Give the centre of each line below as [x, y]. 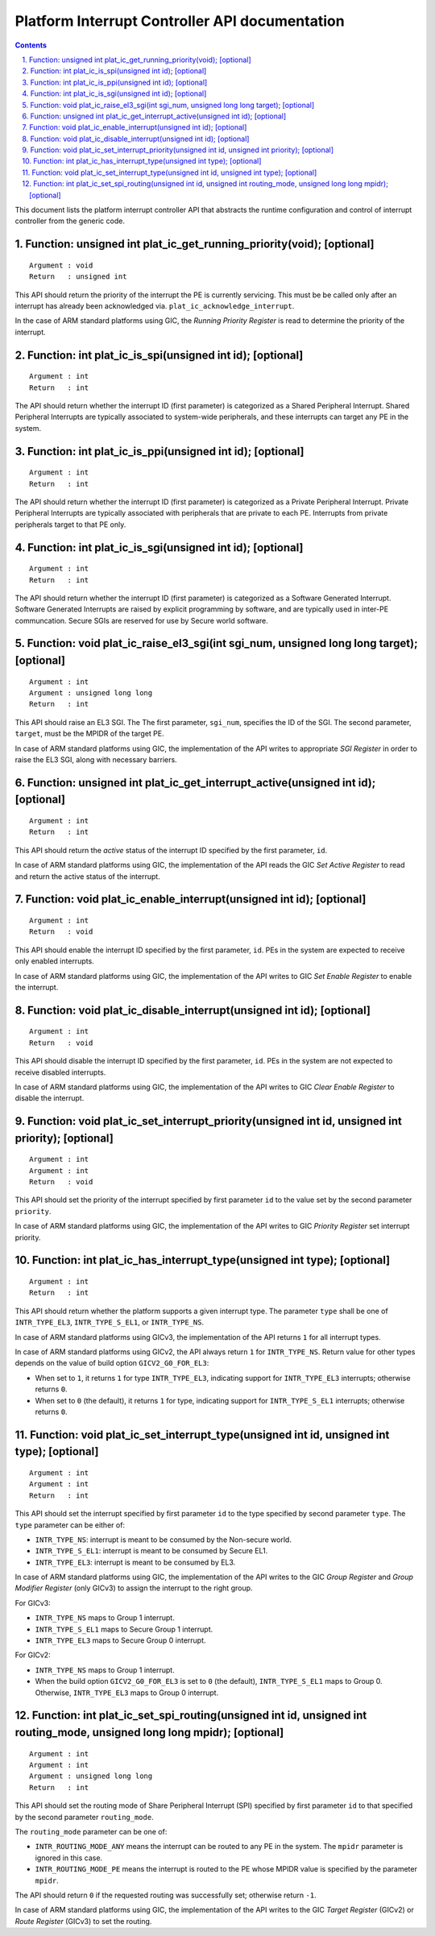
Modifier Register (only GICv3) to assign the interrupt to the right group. [134, 1588]
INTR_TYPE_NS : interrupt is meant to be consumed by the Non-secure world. [163, 1540]
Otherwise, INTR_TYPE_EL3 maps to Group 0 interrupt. [127, 1693]
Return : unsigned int [78, 277]
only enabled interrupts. [54, 961]
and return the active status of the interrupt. [87, 876]
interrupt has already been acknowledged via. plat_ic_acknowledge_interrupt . [155, 305]
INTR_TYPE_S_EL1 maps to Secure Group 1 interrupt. [124, 1629]
